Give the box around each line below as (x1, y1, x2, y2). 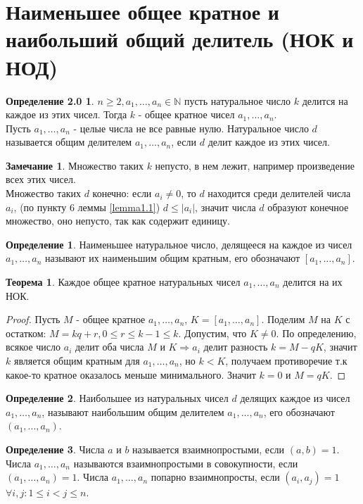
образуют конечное (267, 199, 349, 214)
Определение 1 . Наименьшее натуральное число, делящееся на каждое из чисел (6, 237, 352, 251)
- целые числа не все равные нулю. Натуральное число (73, 120, 309, 135)
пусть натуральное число (184, 93, 291, 108)
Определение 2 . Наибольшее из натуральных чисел (6, 391, 229, 405)
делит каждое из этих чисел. (208, 134, 330, 149)
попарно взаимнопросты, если (151, 470, 280, 484)
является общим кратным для (13, 353, 140, 367)
